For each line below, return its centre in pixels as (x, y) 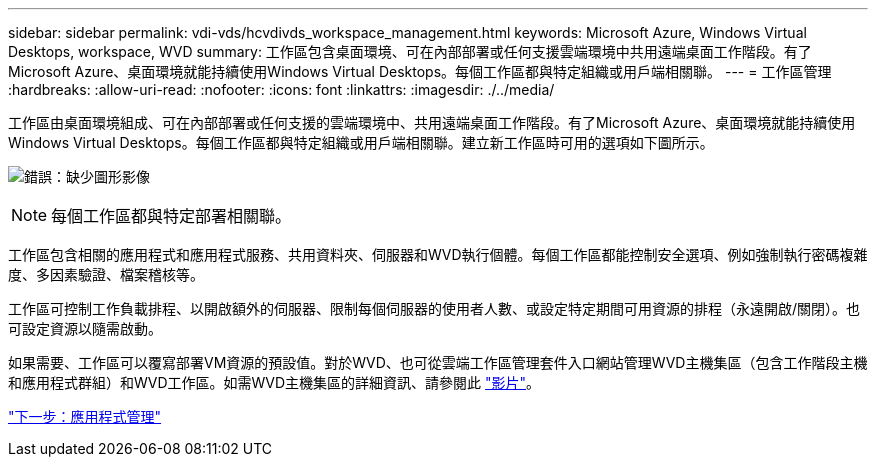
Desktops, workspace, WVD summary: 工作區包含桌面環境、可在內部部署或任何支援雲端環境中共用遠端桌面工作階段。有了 (410, 51)
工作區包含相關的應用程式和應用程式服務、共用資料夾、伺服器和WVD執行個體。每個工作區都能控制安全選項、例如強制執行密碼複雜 (438, 254)
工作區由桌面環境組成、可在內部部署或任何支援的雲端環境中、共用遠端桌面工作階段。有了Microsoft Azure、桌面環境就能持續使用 (432, 122)
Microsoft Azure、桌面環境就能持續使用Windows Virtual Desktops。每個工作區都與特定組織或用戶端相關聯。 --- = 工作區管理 (420, 71)
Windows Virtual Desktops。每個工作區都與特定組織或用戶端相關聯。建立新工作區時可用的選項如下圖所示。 (361, 142)
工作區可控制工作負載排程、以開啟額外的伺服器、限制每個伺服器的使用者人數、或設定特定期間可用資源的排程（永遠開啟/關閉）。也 (434, 308)
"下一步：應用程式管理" (85, 416)
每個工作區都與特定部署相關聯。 (171, 216)
